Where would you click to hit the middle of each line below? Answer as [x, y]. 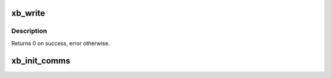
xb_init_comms [41, 61]
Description [29, 31]
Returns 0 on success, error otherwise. [61, 43]
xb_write [28, 13]
